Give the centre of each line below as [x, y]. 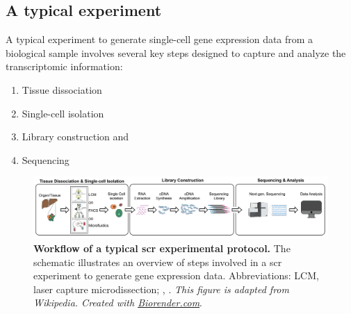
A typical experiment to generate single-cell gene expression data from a [160, 39]
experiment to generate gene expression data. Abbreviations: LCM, [176, 275]
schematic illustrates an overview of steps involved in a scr [158, 262]
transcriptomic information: [64, 66]
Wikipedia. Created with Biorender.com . [118, 303]
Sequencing [46, 159]
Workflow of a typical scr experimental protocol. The [162, 248]
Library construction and [75, 137]
